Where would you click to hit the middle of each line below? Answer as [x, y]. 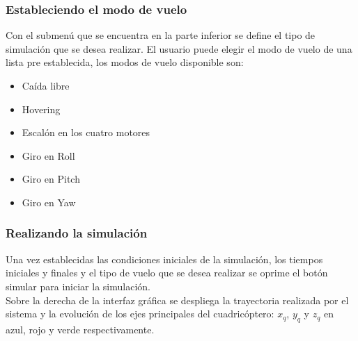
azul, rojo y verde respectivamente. [80, 329]
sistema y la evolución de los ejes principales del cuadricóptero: [140, 314]
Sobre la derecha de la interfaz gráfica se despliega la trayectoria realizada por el [177, 300]
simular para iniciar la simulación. [78, 286]
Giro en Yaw [49, 202]
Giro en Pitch [51, 179]
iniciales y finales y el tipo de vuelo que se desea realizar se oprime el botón [167, 273]
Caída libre [46, 85]
